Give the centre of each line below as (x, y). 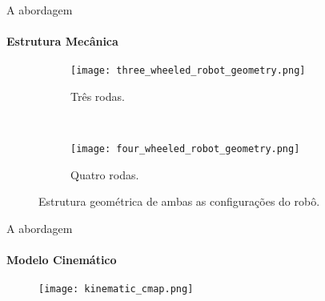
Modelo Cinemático (62, 260)
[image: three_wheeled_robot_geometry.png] (188, 71)
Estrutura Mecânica (62, 41)
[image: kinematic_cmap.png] (116, 289)
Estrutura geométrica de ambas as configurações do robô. (179, 201)
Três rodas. (98, 96)
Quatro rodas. (105, 174)
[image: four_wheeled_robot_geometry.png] (185, 149)
